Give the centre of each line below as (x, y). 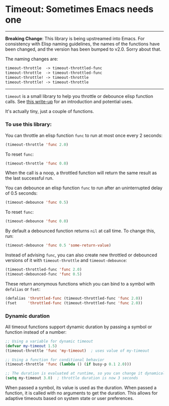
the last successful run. (29, 178)
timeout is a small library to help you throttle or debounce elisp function (79, 96)
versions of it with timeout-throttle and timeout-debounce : (66, 260)
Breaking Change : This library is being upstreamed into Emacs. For (75, 38)
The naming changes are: (32, 59)
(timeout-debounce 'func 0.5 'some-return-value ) (58, 245)
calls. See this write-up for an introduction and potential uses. (69, 102)
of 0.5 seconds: (21, 193)
